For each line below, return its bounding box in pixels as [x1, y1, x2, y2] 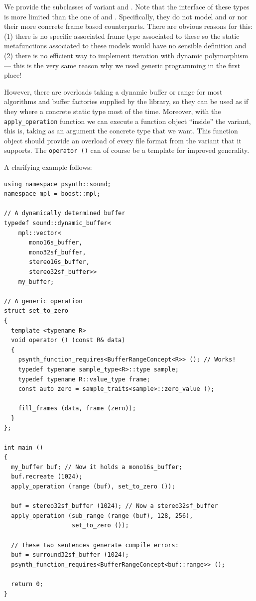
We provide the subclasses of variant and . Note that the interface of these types [4, 1, 250, 11]
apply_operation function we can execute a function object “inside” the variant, [4, 116, 251, 126]
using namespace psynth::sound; [4, 180, 111, 188]
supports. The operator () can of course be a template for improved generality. [4, 145, 250, 155]
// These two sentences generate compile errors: [11, 541, 179, 549]
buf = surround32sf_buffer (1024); [11, 551, 129, 559]
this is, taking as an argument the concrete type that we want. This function [4, 125, 238, 136]
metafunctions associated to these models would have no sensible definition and [4, 40, 247, 51]
